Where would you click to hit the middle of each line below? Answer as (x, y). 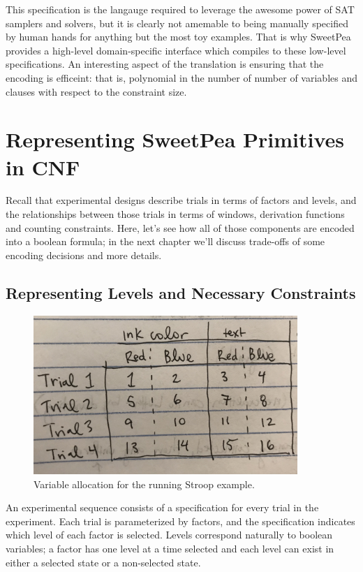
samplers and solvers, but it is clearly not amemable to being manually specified (177, 23)
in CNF (43, 167)
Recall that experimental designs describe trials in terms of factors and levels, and (181, 200)
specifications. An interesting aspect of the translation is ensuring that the (165, 64)
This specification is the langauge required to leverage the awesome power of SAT (180, 9)
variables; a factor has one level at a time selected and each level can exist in (170, 548)
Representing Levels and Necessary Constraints (181, 292)
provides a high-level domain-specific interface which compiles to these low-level (176, 50)
